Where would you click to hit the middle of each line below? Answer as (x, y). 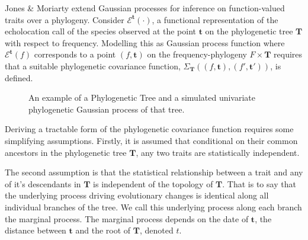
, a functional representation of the (215, 19)
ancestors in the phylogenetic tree (66, 152)
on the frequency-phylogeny (197, 54)
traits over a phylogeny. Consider (65, 19)
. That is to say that (259, 183)
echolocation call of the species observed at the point (101, 31)
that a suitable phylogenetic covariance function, (93, 65)
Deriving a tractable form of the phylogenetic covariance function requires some (149, 129)
